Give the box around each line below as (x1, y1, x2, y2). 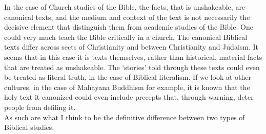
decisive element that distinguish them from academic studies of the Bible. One (4, 21, 253, 32)
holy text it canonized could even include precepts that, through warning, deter (4, 92, 254, 102)
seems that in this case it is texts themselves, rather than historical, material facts (4, 51, 262, 62)
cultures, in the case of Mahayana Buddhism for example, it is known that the (4, 81, 250, 92)
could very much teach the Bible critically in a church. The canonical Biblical (4, 31, 248, 42)
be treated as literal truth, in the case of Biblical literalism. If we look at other (4, 72, 252, 82)
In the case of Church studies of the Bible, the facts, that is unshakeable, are (4, 2, 245, 12)
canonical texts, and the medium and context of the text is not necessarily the (4, 11, 250, 22)
